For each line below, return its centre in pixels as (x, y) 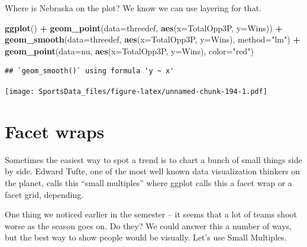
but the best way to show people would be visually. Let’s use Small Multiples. (146, 237)
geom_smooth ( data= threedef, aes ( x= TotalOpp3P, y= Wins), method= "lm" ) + (153, 39)
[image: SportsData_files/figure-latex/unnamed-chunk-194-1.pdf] (136, 91)
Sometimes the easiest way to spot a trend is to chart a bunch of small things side (153, 159)
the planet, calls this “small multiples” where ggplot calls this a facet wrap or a (148, 182)
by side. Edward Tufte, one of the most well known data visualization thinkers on (153, 171)
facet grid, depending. (44, 194)
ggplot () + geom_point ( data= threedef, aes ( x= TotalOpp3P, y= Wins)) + (144, 27)
